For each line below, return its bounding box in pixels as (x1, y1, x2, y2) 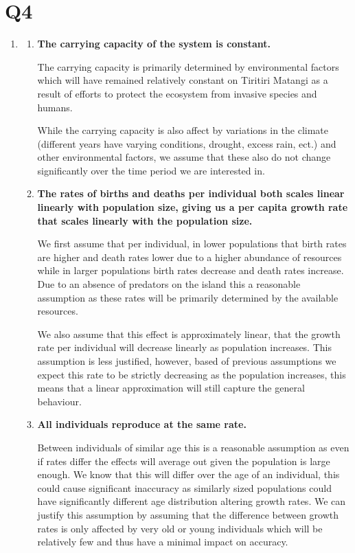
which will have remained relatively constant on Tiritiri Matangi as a (37, 73, 328, 87)
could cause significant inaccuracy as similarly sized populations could (37, 480, 332, 495)
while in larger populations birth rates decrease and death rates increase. (37, 263, 344, 278)
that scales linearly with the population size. (37, 213, 253, 227)
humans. (37, 100, 73, 114)
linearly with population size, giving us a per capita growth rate (37, 200, 348, 214)
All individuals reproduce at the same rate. (37, 417, 247, 431)
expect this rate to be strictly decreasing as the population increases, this (37, 367, 346, 381)
